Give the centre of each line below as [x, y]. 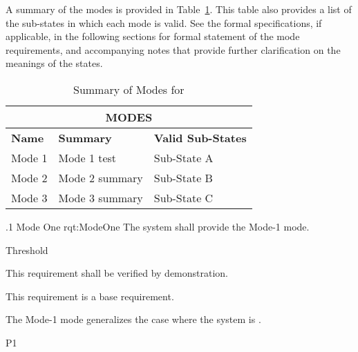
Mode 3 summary [101, 197]
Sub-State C [183, 197]
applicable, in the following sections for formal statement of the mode [153, 36]
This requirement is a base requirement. [90, 296]
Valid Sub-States [200, 137]
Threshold [27, 250]
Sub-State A [183, 157]
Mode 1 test [87, 157]
